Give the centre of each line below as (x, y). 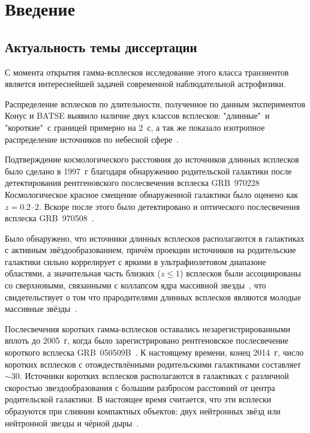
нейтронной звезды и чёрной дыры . (72, 423)
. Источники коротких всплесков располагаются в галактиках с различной (154, 376)
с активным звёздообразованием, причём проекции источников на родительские (151, 250)
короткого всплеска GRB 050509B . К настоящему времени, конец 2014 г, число (154, 352)
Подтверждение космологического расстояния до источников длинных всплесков (152, 159)
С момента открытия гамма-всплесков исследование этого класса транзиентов (147, 72)
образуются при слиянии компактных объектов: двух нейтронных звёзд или (143, 411)
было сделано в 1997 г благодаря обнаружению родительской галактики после (148, 171)
